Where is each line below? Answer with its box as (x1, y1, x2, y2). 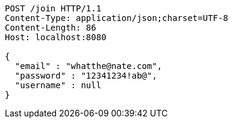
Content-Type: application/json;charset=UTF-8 (5, 13, 228, 23)
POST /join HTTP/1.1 (5, 4, 102, 13)
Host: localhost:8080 (5, 32, 107, 42)
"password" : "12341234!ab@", (14, 71, 157, 80)
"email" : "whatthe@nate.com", (14, 61, 163, 71)
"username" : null (14, 80, 102, 90)
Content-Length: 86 (5, 23, 96, 32)
